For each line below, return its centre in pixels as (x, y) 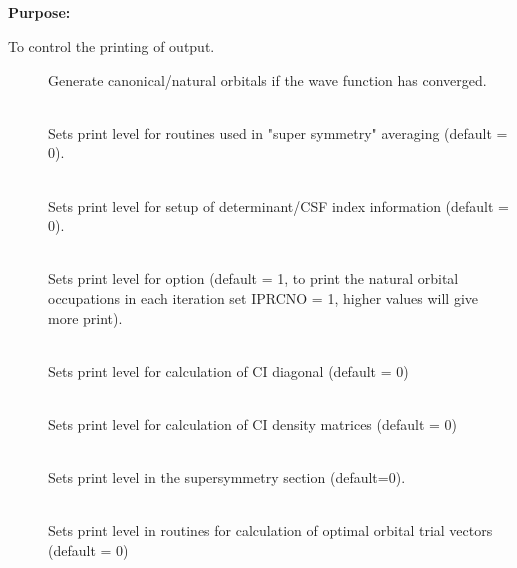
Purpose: (39, 12)
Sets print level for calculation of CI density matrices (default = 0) (253, 423)
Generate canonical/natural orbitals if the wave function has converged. (267, 79)
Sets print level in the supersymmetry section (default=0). (227, 477)
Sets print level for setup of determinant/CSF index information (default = (279, 205)
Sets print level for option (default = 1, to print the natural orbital (253, 278)
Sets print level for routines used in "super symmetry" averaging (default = (278, 132)
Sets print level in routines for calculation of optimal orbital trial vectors (270, 530)
